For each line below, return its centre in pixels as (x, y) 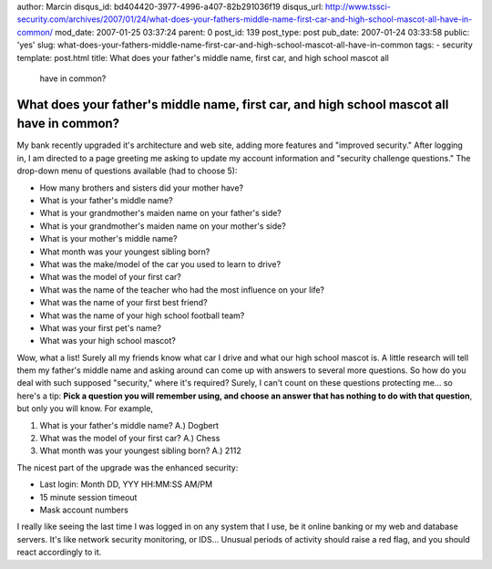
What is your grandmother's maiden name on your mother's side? (163, 226)
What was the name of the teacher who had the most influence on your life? (182, 290)
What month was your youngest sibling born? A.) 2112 (140, 450)
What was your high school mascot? (108, 341)
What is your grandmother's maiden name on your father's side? (161, 213)
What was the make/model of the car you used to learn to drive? (160, 264)
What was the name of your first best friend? (124, 303)
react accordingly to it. (59, 553)
